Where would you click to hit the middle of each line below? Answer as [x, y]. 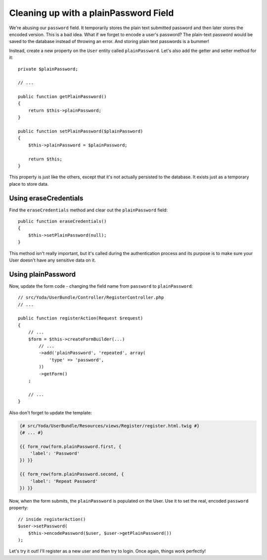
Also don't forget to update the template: [51, 412]
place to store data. [29, 184]
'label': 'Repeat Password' [64, 481]
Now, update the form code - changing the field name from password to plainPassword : [101, 286]
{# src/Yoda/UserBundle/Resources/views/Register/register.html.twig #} [110, 426]
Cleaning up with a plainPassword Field [91, 13]
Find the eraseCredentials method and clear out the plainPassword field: [89, 210]
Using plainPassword [43, 274]
